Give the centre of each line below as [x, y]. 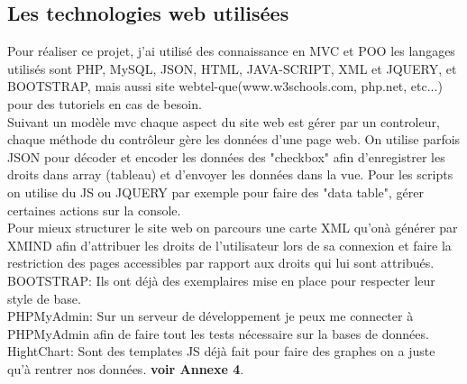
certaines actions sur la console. [94, 210]
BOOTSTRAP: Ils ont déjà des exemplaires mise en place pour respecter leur [221, 280]
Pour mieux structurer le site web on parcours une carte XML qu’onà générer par [233, 228]
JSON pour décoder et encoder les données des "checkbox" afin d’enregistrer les [226, 156]
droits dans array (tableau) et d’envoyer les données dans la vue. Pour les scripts [230, 174]
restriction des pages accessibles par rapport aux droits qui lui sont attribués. [221, 263]
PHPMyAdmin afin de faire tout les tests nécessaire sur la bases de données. [218, 333]
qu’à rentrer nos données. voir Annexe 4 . [126, 368]
